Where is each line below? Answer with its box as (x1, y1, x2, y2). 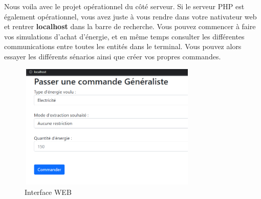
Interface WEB (25, 186, 72, 197)
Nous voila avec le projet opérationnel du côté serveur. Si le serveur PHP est (4, 1, 245, 11)
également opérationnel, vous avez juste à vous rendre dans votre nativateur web (4, 11, 257, 21)
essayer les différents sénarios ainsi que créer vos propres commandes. (4, 51, 221, 61)
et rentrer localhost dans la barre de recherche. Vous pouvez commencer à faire (4, 21, 256, 32)
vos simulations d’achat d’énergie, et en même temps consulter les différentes (4, 31, 245, 41)
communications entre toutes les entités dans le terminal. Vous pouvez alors (4, 41, 242, 52)
